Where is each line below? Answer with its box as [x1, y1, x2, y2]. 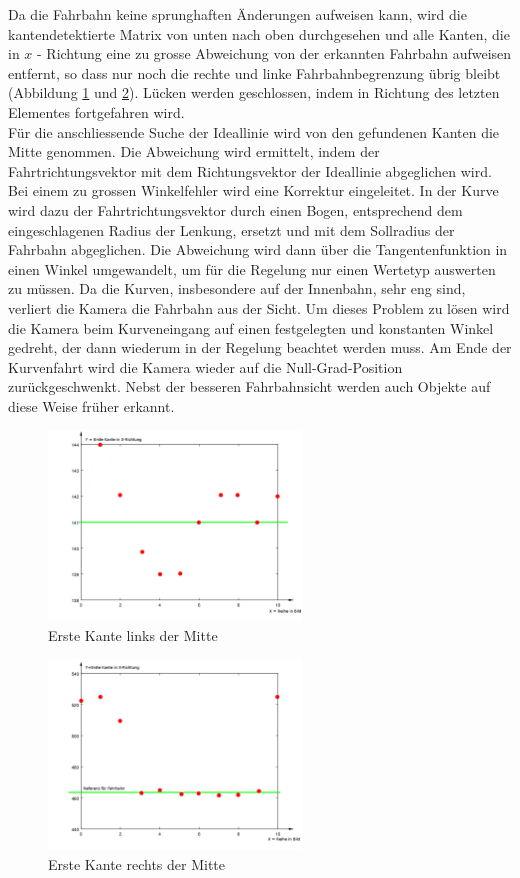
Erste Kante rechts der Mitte [48, 853, 226, 874]
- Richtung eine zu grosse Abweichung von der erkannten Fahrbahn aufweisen [37, 43, 512, 64]
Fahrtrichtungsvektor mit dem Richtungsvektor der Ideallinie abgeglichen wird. [8, 160, 492, 181]
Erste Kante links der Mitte [48, 624, 218, 645]
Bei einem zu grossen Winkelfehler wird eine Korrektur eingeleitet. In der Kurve [8, 180, 499, 201]
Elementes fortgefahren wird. [8, 101, 185, 122]
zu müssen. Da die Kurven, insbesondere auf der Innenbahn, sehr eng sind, [8, 278, 466, 299]
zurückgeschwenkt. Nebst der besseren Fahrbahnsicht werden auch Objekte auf [8, 376, 491, 397]
